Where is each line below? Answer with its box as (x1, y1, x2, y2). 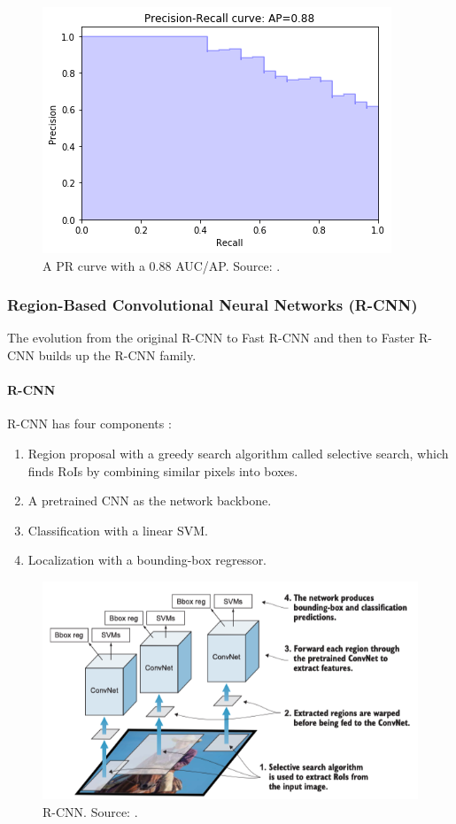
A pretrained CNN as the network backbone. (27, 491, 272, 510)
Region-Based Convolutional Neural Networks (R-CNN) (7, 294, 418, 316)
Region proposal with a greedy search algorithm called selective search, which (27, 443, 449, 462)
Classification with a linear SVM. (27, 520, 209, 539)
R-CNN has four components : (7, 414, 172, 433)
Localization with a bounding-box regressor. (27, 551, 267, 569)
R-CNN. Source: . (43, 802, 138, 820)
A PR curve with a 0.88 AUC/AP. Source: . (43, 256, 281, 274)
